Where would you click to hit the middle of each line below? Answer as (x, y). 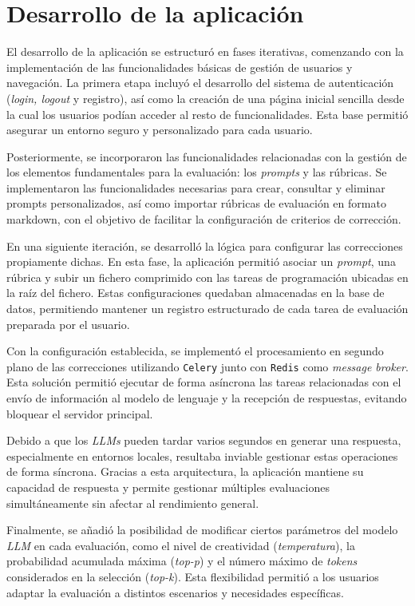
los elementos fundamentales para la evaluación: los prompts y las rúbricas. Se (197, 172)
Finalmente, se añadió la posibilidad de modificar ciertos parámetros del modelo (202, 530)
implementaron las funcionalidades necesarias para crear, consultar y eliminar (196, 187)
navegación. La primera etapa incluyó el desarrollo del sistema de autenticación (200, 83)
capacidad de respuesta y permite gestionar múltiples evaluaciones (168, 487)
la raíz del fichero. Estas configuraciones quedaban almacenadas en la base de (196, 293)
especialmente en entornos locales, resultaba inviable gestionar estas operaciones (202, 455)
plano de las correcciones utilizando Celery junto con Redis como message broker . (207, 366)
